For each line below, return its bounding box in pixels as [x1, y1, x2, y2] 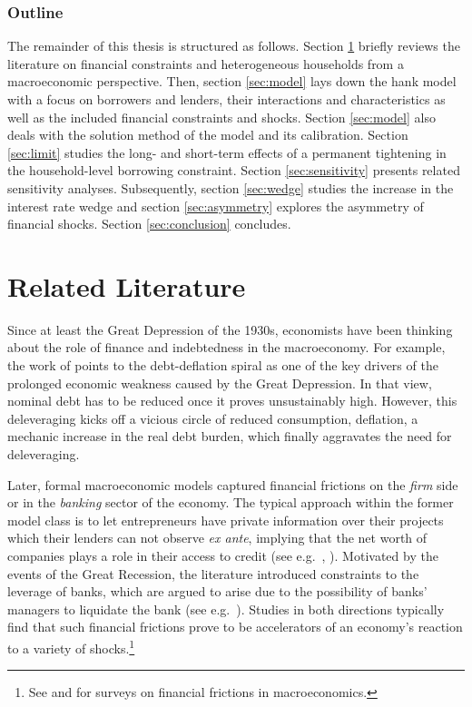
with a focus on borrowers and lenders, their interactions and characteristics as [7, 90, 446, 108]
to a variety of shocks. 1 [7, 635, 135, 657]
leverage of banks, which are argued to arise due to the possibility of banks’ [7, 582, 428, 601]
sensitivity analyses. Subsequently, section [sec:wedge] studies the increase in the [7, 178, 454, 197]
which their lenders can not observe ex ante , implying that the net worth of [7, 528, 428, 547]
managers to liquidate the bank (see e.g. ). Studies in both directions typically [7, 599, 445, 618]
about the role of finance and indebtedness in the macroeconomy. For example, [7, 338, 446, 357]
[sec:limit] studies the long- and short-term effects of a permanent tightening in [7, 142, 447, 162]
